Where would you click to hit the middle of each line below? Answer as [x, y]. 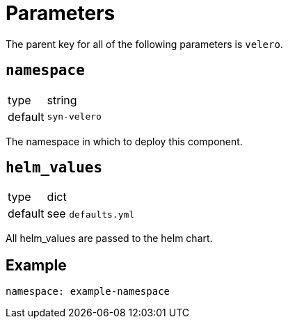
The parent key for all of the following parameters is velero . [144, 44]
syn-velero [74, 117]
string [62, 100]
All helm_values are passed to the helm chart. [109, 238]
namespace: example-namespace [88, 292]
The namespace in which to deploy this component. [124, 141]
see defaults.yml [91, 214]
